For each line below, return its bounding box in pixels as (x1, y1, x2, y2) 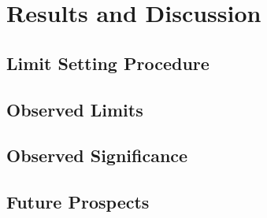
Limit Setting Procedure (6, 50, 210, 75)
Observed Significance (6, 143, 188, 168)
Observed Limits (6, 97, 143, 121)
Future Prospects (6, 190, 150, 214)
